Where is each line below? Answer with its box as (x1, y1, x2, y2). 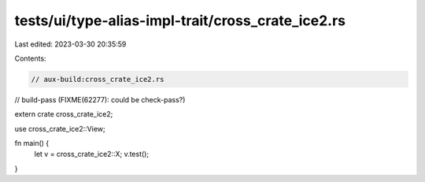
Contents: (14, 54, 46, 63)
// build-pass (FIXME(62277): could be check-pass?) (14, 95, 186, 104)
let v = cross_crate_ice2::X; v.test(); (34, 150, 150, 159)
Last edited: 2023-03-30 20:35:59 (14, 39, 127, 49)
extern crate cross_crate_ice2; (14, 110, 113, 119)
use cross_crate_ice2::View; (14, 124, 105, 133)
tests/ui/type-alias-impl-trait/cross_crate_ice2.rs (14, 12, 346, 29)
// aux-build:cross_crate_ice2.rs (31, 75, 164, 84)
